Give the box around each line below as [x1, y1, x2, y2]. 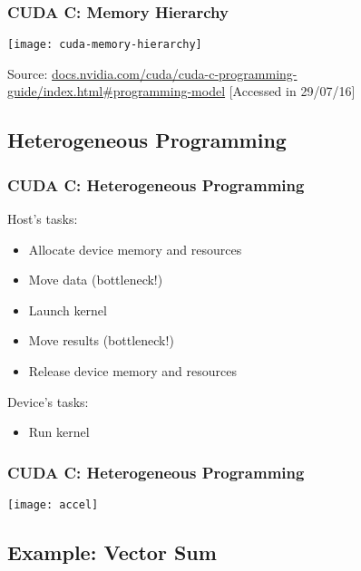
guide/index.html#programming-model [7, 82, 226, 101]
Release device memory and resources [28, 362, 237, 381]
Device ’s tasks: [7, 392, 89, 411]
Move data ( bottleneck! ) [28, 270, 163, 289]
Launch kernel [28, 300, 107, 319]
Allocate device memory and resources [28, 239, 242, 258]
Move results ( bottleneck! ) [28, 331, 174, 350]
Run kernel [28, 422, 90, 441]
